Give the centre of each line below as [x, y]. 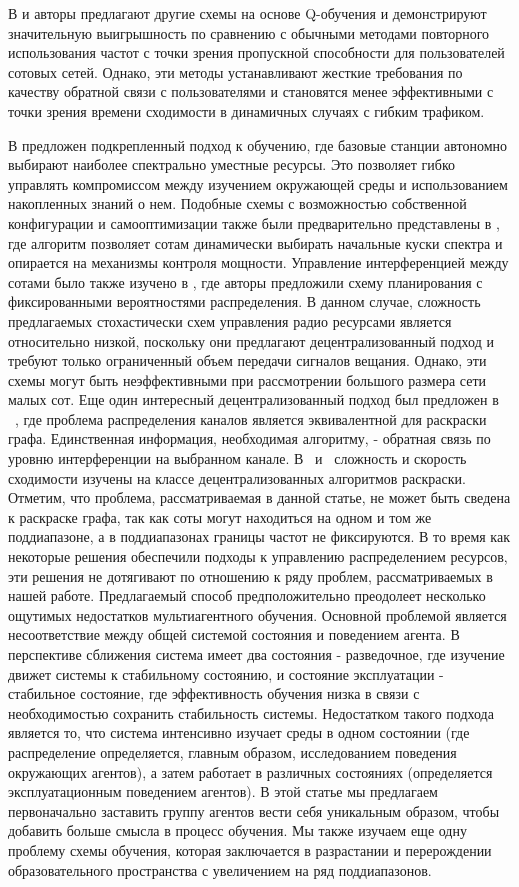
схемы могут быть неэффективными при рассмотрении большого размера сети [247, 379]
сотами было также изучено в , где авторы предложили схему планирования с [245, 281]
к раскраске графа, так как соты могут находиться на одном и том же [220, 516]
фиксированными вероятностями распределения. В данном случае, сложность [244, 301]
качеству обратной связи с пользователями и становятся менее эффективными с [251, 91]
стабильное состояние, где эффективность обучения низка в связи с [214, 693]
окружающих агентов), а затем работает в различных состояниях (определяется [250, 771]
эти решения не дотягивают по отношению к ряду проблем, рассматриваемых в [250, 575]
